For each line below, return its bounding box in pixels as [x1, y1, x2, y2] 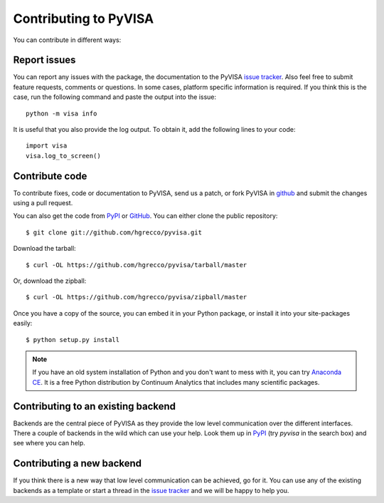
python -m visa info [26, 109, 97, 118]
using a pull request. [13, 199, 73, 207]
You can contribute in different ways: [13, 36, 122, 44]
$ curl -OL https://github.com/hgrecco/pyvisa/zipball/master [26, 293, 247, 301]
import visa [26, 142, 68, 150]
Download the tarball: [13, 244, 76, 253]
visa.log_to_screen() [26, 152, 101, 160]
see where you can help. [13, 439, 85, 447]
